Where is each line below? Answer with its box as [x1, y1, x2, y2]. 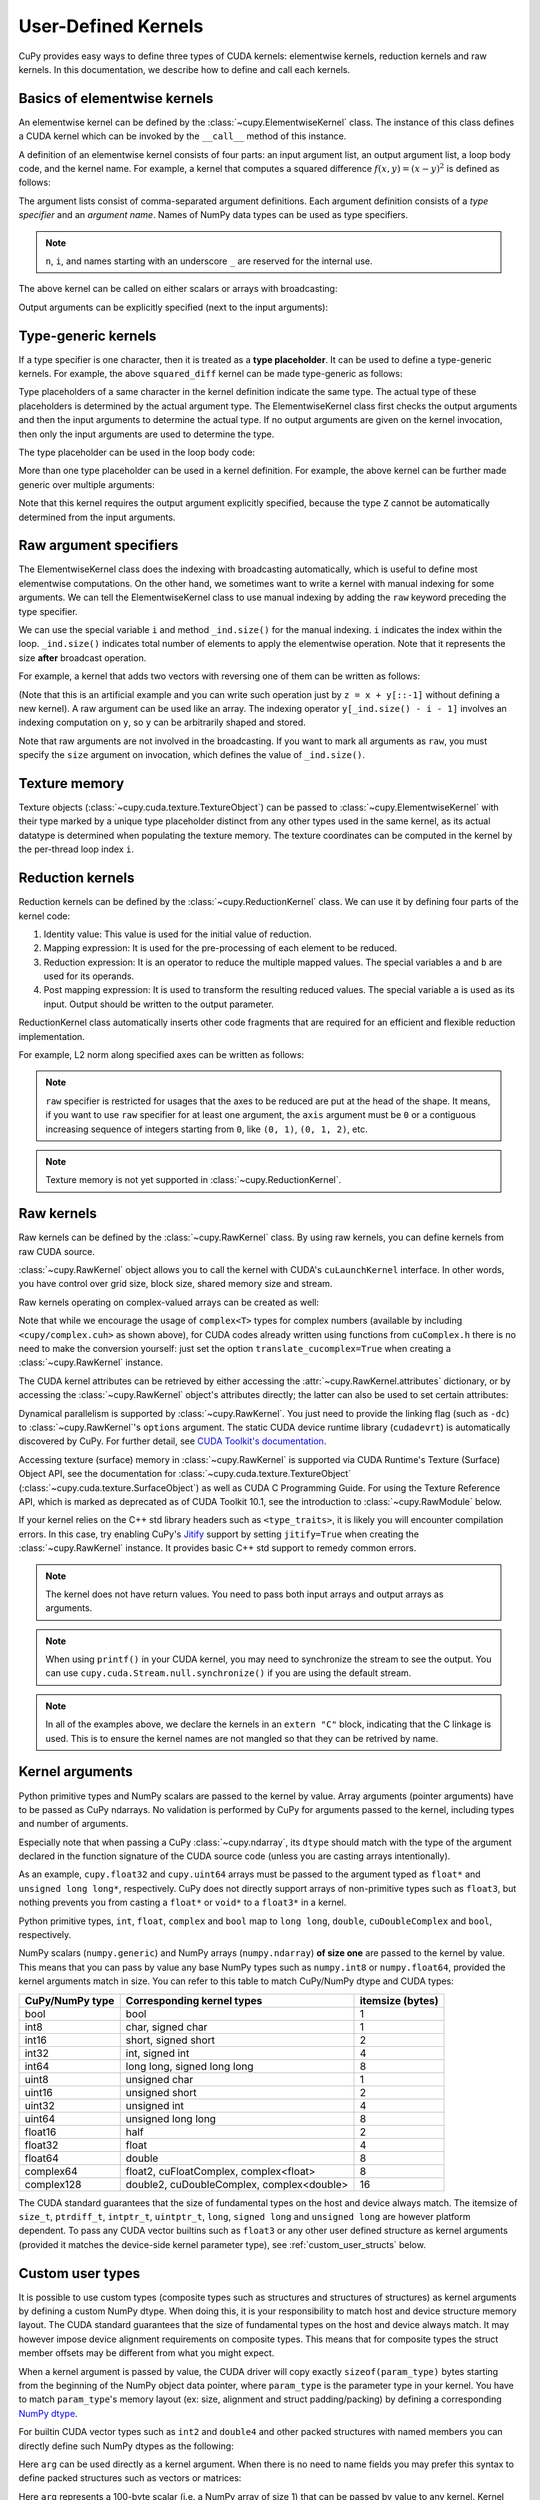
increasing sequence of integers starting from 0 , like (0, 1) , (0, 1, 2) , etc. [45, 1123, 369, 1135]
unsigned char [125, 2072, 194, 2086]
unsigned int [125, 2098, 184, 2112]
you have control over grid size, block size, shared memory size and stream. [18, 1278, 333, 1290]
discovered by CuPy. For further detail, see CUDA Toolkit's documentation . [18, 1435, 327, 1447]
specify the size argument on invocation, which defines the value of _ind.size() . [18, 749, 365, 761]
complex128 [24, 2177, 82, 2191]
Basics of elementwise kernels [18, 90, 214, 107]
